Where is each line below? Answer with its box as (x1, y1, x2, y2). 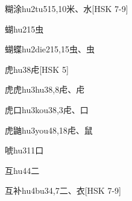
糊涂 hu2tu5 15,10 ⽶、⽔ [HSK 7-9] (5, 2, 128, 14)
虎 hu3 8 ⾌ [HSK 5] (5, 63, 69, 75)
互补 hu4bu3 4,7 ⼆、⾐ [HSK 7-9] (5, 184, 121, 197)
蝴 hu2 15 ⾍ (5, 22, 44, 35)
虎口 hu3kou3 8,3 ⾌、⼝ (5, 103, 89, 116)
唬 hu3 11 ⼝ (5, 144, 44, 156)
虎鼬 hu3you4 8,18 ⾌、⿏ (5, 123, 93, 136)
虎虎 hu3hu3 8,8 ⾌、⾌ (5, 83, 85, 96)
